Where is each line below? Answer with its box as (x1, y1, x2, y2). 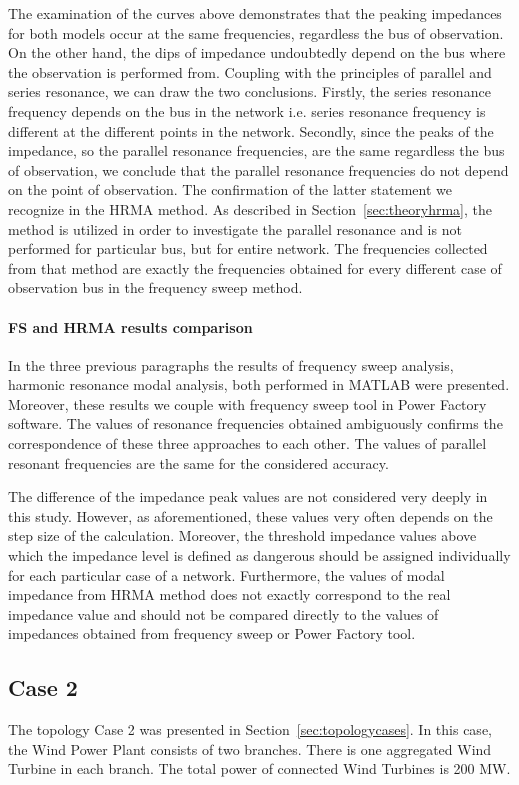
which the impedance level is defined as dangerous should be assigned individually (8, 545, 511, 566)
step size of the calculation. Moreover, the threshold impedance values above (8, 525, 477, 546)
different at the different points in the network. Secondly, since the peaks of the (8, 120, 494, 141)
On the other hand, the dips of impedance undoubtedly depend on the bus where (8, 42, 506, 63)
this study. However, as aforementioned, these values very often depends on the (8, 505, 493, 526)
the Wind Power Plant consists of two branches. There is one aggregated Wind (8, 738, 492, 759)
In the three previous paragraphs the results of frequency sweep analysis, (8, 354, 454, 375)
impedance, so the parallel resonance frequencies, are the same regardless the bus (8, 140, 505, 161)
